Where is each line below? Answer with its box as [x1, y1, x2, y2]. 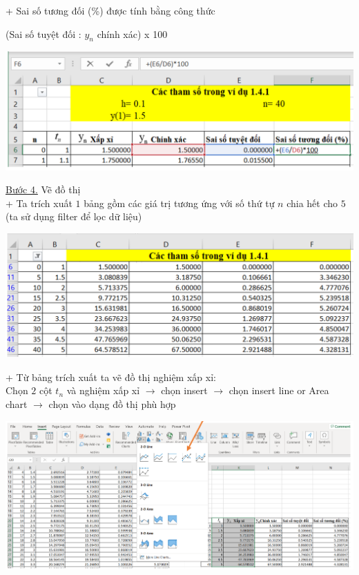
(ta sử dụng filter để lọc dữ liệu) [6, 209, 142, 224]
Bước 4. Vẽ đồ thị [6, 182, 81, 197]
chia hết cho [287, 195, 338, 210]
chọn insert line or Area [229, 383, 329, 398]
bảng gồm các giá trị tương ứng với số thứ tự [84, 195, 275, 210]
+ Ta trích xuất [6, 195, 72, 210]
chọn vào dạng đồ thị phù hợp [48, 396, 176, 411]
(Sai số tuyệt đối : [6, 26, 81, 41]
